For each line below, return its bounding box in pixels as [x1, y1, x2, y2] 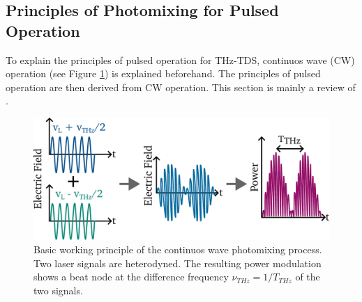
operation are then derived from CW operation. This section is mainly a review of [6, 79, 356, 94]
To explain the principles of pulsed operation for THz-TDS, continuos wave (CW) [6, 52, 355, 67]
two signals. [33, 283, 83, 297]
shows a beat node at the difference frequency [33, 269, 229, 284]
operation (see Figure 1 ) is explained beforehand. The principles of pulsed [6, 66, 321, 81]
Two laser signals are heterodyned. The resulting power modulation [33, 255, 322, 270]
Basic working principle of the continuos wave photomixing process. [33, 242, 322, 257]
